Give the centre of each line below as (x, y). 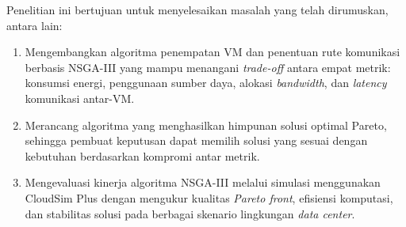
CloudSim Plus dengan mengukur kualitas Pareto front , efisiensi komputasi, (209, 197)
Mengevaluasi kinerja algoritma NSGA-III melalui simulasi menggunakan (203, 182)
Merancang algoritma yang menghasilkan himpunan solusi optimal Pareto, (206, 125)
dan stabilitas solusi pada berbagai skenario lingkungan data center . (190, 213)
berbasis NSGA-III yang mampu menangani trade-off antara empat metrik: (208, 67)
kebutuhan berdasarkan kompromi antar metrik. (142, 155)
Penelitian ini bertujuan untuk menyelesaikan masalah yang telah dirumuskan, (197, 9)
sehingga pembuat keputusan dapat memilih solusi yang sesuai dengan (196, 140)
